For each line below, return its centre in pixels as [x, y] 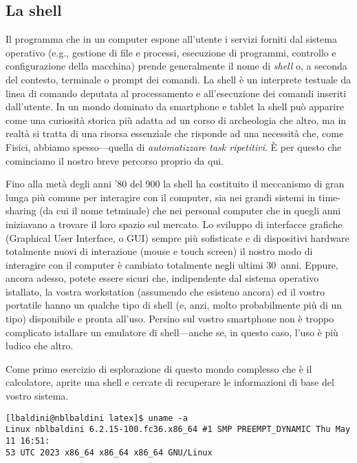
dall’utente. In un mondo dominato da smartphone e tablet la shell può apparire [175, 106]
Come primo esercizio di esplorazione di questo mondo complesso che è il [159, 368]
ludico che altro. [40, 346]
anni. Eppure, [310, 264]
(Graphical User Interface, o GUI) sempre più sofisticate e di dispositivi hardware [177, 237]
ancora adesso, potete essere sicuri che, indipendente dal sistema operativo [162, 278]
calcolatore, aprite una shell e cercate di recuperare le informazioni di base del [170, 382]
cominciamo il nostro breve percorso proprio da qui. [115, 160]
